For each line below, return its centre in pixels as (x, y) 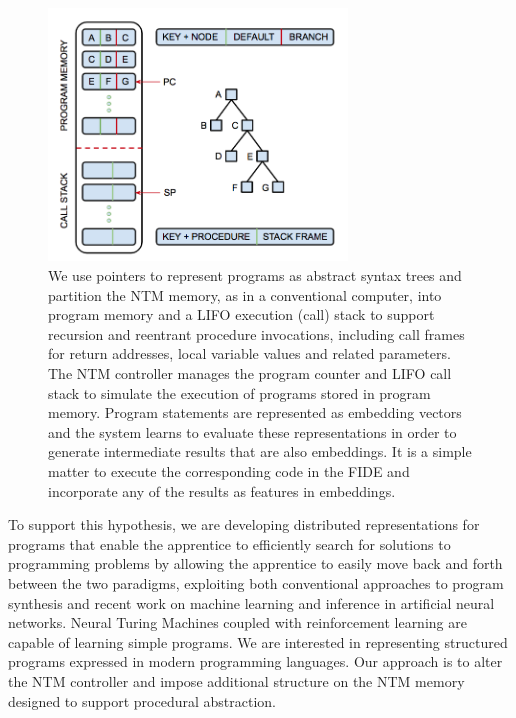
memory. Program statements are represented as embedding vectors (255, 412)
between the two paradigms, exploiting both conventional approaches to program (256, 582)
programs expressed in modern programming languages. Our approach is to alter (255, 661)
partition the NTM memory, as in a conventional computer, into (245, 294)
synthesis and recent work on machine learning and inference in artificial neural (251, 602)
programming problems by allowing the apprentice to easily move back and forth (255, 563)
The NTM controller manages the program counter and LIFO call (250, 373)
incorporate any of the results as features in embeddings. (222, 490)
